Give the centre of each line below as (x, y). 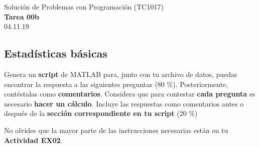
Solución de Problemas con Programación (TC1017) (84, 6)
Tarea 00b (22, 16)
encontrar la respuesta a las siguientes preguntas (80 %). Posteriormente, (116, 84)
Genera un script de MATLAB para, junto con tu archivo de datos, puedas (121, 74)
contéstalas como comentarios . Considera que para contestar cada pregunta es (130, 94)
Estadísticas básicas (56, 53)
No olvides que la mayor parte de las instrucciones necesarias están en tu (116, 130)
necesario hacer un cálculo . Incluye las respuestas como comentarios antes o (124, 103)
